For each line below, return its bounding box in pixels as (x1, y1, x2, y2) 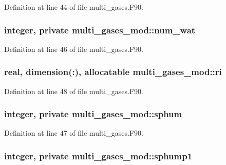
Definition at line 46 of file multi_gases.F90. (4, 43, 143, 54)
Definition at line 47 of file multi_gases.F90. (4, 127, 143, 138)
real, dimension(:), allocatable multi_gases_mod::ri (4, 65, 222, 78)
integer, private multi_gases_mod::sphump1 (4, 149, 193, 162)
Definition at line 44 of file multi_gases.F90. (4, 2, 143, 12)
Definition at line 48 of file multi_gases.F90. (4, 85, 143, 96)
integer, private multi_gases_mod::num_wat (4, 23, 196, 36)
